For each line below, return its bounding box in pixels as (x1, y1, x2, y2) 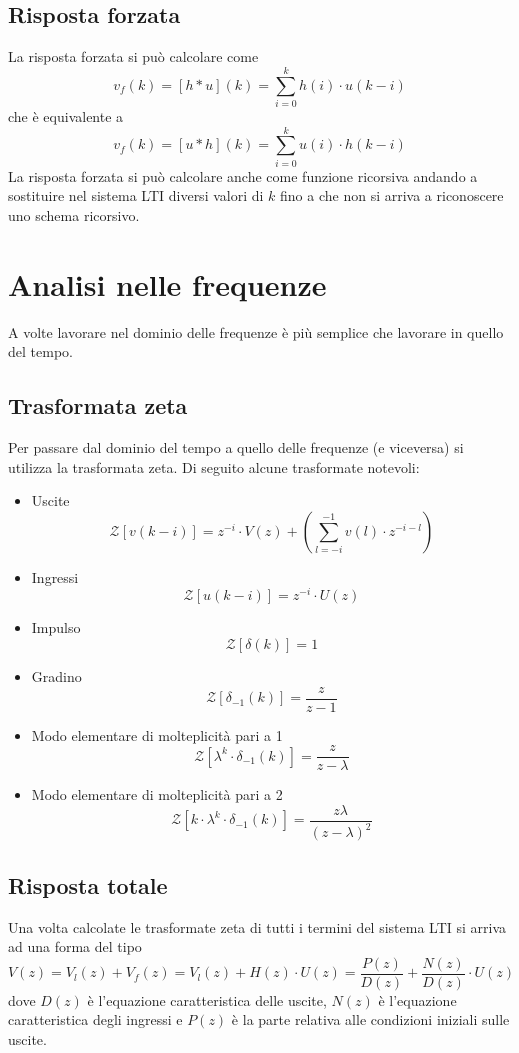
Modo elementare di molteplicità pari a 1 (31, 724, 283, 745)
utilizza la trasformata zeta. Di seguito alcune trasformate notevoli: (8, 456, 420, 477)
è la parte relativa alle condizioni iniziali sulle (231, 1009, 510, 1030)
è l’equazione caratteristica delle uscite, (87, 989, 327, 1010)
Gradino (31, 665, 82, 686)
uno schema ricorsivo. (8, 204, 140, 225)
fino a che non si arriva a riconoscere (280, 185, 504, 206)
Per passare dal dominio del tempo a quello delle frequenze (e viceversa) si (8, 436, 464, 457)
